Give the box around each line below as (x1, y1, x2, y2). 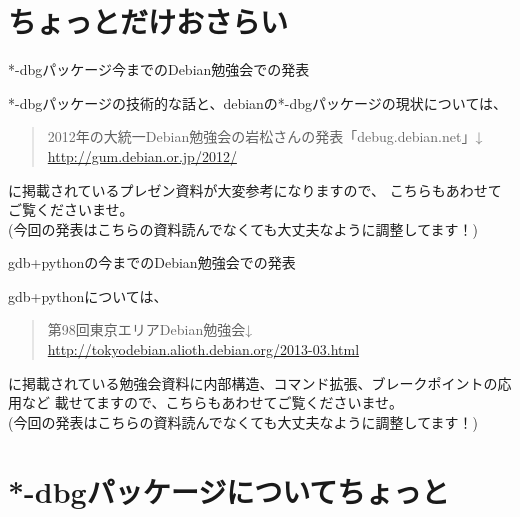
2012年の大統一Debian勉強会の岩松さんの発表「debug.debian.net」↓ (47, 126, 483, 147)
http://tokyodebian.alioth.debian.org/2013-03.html (47, 339, 360, 360)
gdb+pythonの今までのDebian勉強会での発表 (8, 252, 296, 273)
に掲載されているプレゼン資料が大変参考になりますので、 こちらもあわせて (8, 179, 502, 200)
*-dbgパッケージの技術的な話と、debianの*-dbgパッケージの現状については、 (8, 92, 508, 113)
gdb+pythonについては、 (8, 285, 168, 306)
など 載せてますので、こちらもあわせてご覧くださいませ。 (21, 392, 403, 413)
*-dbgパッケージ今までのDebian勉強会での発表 (8, 59, 310, 80)
